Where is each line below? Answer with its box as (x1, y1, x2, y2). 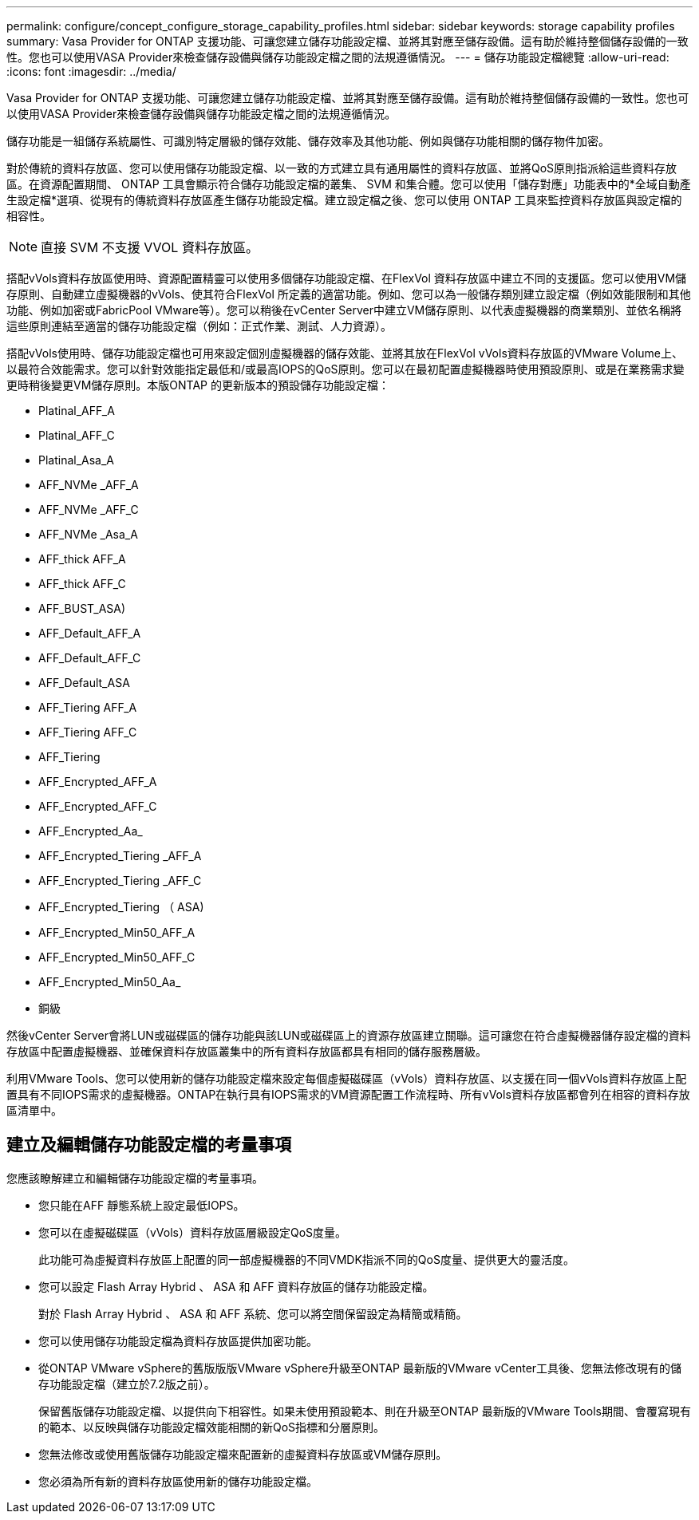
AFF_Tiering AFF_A (38, 701, 137, 714)
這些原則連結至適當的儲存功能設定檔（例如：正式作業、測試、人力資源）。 (6, 319, 392, 333)
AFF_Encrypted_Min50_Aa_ (38, 975, 181, 989)
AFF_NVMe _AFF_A (38, 478, 139, 492)
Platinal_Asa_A (38, 453, 115, 467)
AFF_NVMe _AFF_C (38, 503, 139, 516)
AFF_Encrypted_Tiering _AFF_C (38, 874, 202, 887)
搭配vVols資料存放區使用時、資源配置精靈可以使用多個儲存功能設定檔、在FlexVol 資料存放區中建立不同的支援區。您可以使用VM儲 (6, 271, 687, 285)
